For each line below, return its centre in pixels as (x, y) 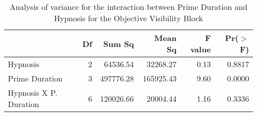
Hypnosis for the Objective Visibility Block (128, 18)
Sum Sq (119, 43)
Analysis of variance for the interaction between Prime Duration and (128, 7)
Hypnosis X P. (33, 93)
